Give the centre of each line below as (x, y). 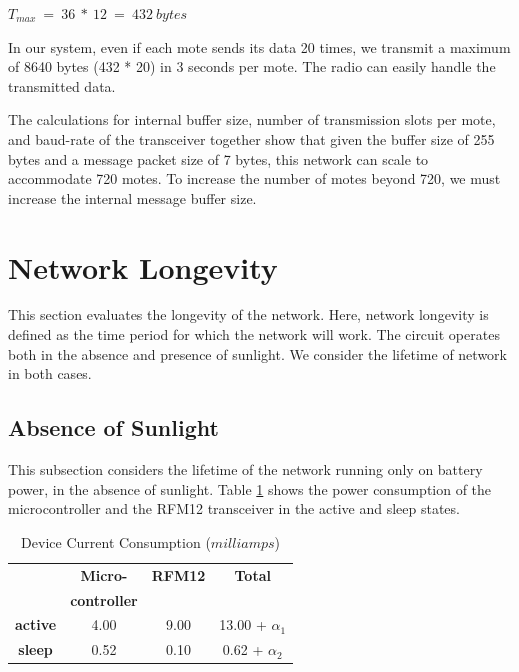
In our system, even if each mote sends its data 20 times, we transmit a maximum (259, 46)
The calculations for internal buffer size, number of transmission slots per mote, (252, 119)
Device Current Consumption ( (116, 541)
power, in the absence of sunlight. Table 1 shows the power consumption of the (250, 488)
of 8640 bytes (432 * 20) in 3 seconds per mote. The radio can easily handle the (252, 66)
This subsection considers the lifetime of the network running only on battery (245, 469)
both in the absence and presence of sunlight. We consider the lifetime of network (257, 353)
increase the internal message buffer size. (132, 197)
